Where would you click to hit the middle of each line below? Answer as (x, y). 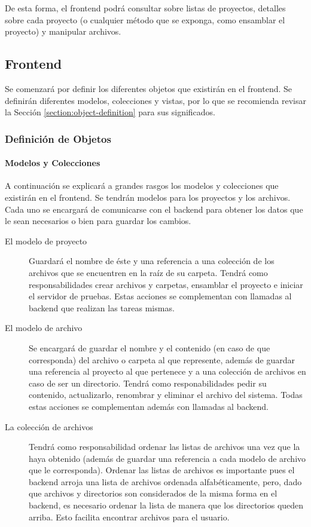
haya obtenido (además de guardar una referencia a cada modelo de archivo (167, 458)
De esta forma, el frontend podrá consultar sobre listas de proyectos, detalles (145, 8)
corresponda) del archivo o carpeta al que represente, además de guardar (162, 359)
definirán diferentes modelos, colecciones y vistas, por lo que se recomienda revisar (155, 100)
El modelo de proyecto (46, 240)
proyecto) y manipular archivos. (63, 31)
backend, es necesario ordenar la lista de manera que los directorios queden (166, 505)
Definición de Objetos (58, 138)
